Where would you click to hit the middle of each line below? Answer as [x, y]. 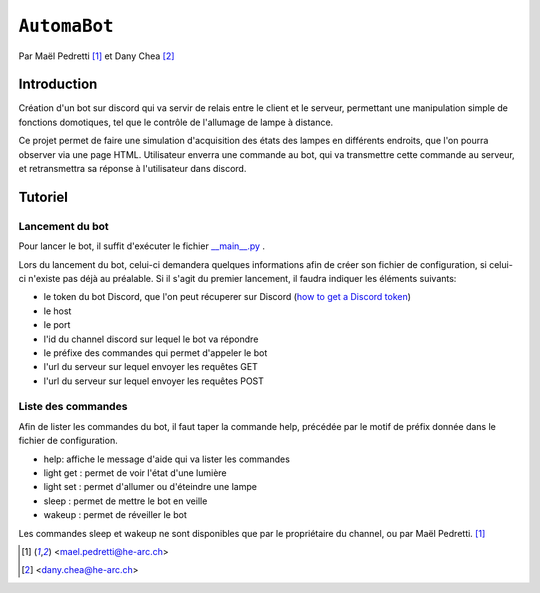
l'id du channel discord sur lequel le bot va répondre [151, 339]
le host [57, 311]
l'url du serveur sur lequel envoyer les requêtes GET [151, 367]
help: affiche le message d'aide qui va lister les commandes [166, 459]
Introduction [58, 84]
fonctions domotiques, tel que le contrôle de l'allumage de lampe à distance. [176, 122]
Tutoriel [43, 196]
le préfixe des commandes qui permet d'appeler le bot [155, 352]
